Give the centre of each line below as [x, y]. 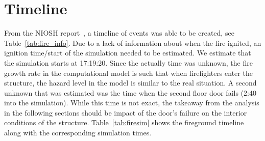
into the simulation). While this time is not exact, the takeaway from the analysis [132, 103]
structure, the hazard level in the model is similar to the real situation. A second [130, 83]
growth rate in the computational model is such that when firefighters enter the [128, 73]
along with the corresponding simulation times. [78, 133]
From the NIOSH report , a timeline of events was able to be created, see [119, 33]
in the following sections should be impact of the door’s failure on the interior [126, 112]
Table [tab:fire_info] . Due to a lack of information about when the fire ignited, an [133, 43]
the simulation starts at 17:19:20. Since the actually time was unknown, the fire [128, 62]
